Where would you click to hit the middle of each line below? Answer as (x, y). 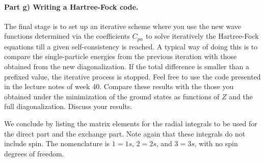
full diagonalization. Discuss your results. (68, 106)
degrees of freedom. (34, 153)
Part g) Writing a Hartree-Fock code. (71, 6)
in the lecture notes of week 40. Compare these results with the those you (119, 86)
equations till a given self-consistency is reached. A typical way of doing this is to (131, 46)
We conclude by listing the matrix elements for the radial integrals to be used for (131, 123)
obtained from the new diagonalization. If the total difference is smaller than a (127, 66)
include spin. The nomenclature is (57, 143)
